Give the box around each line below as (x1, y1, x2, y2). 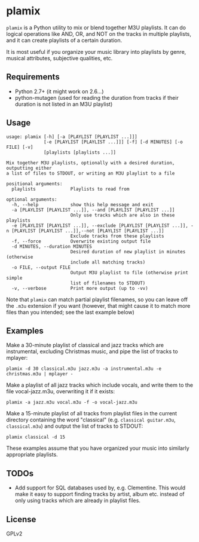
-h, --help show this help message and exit (11, 201, 154, 207)
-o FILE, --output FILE (11, 264, 71, 270)
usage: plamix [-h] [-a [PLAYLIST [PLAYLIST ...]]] (6, 133, 137, 140)
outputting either (6, 165, 52, 171)
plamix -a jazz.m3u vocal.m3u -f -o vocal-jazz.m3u (6, 399, 137, 406)
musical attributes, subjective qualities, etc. (6, 54, 113, 62)
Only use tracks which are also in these (70, 212, 175, 218)
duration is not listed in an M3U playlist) (14, 100, 113, 108)
